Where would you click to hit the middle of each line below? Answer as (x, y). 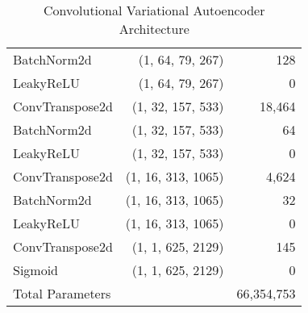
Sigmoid (36, 270)
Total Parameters (62, 293)
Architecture (154, 29)
